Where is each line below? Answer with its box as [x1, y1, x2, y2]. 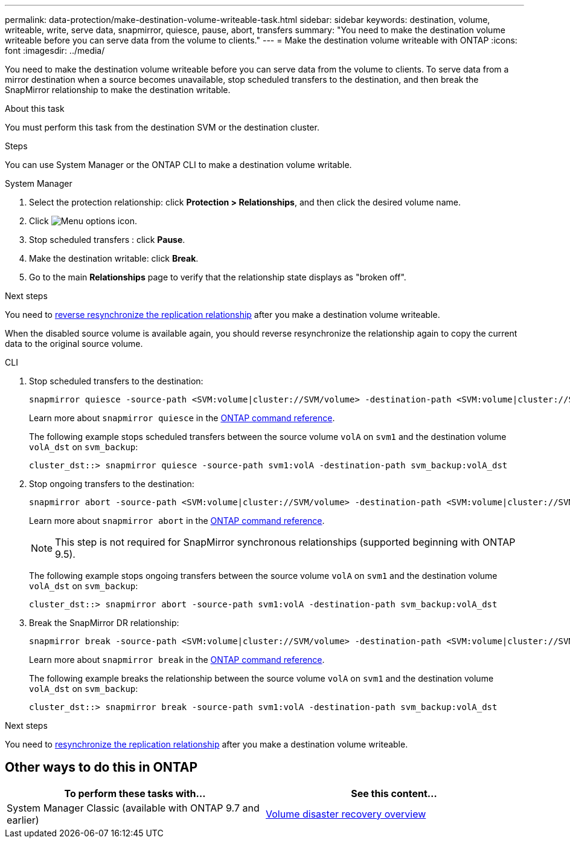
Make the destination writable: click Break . [29, 253, 199, 263]
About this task [5, 103, 65, 114]
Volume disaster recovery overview [266, 807, 426, 820]
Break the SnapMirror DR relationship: [29, 618, 179, 628]
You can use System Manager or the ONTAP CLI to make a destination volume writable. [5, 160, 352, 170]
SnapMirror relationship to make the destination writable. [5, 85, 231, 95]
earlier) [7, 813, 39, 826]
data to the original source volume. [5, 338, 143, 349]
